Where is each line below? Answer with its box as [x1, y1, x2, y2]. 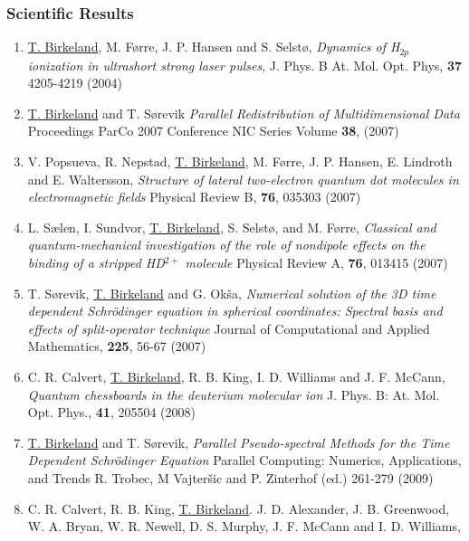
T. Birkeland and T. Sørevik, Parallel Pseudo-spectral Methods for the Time [27, 432, 450, 451]
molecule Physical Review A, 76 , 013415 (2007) [185, 253, 448, 272]
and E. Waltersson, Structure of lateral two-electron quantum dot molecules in [27, 169, 459, 188]
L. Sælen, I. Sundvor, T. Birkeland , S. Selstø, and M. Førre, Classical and [27, 217, 436, 236]
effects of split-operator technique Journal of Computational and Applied [27, 318, 430, 337]
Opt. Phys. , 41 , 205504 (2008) [27, 403, 196, 422]
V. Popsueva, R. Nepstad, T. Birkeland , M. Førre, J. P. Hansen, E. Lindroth [27, 152, 453, 171]
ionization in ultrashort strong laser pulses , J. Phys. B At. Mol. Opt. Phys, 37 [27, 55, 463, 74]
